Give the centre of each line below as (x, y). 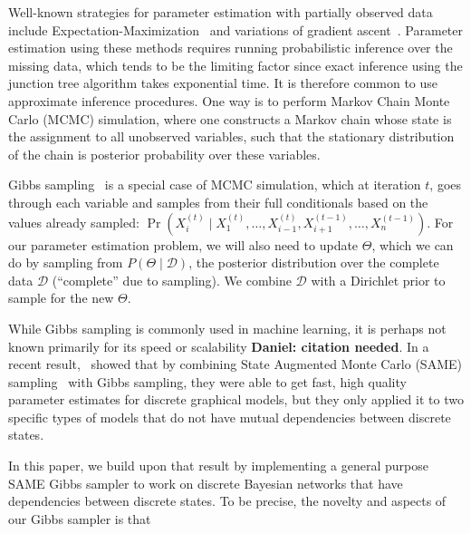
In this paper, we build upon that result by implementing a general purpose (218, 466)
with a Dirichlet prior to (378, 280)
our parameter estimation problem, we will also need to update (183, 244)
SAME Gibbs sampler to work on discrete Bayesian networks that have (206, 483)
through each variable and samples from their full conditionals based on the (218, 202)
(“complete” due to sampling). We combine (172, 280)
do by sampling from (66, 262)
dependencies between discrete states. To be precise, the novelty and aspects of (227, 501)
